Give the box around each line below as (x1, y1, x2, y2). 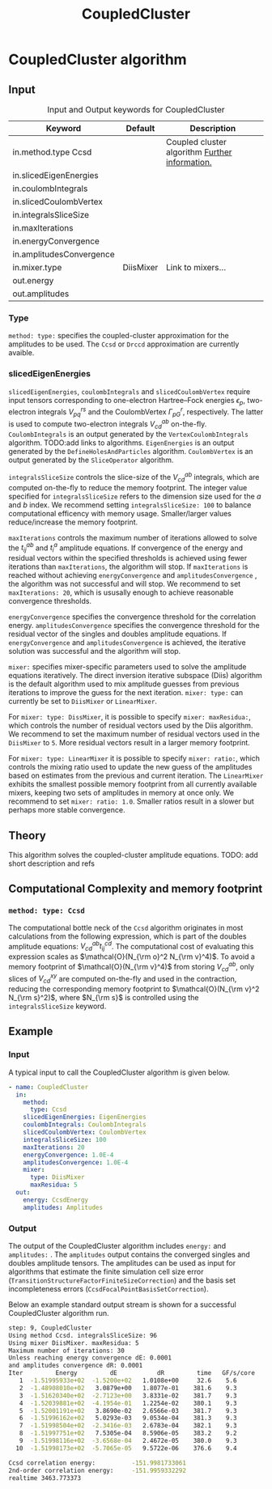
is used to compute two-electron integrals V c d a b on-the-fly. (8, 418, 207, 431)
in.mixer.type (12, 262, 62, 273)
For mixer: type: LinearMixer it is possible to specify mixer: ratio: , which (8, 753, 261, 763)
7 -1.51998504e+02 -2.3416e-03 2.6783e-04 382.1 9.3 (19, 1422, 237, 1430)
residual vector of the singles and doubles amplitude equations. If (8, 629, 227, 639)
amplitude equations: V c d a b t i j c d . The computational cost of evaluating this (8, 940, 254, 953)
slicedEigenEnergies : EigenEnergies (23, 1114, 147, 1122)
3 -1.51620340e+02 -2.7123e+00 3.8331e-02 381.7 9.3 (19, 1391, 237, 1400)
